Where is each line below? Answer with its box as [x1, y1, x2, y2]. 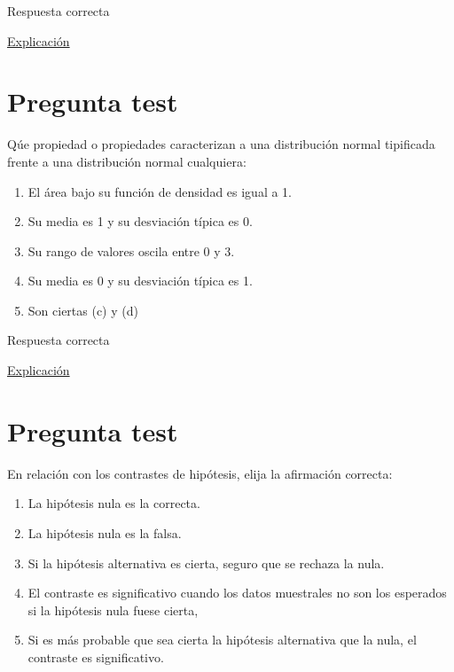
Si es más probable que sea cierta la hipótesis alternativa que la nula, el [27, 630, 417, 649]
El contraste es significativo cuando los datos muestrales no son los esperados [27, 583, 447, 602]
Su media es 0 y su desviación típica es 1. [27, 271, 253, 290]
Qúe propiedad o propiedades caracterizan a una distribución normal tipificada [7, 135, 435, 153]
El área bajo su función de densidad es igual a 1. [27, 182, 293, 200]
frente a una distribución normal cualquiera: [7, 152, 247, 170]
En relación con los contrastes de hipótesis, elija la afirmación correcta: [7, 464, 393, 482]
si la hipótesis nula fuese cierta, [27, 600, 199, 619]
